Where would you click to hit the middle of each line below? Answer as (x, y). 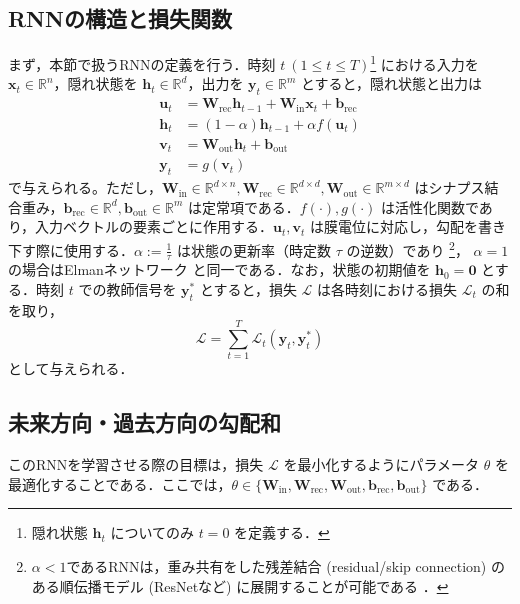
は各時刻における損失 (387, 288)
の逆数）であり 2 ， (407, 248)
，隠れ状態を (95, 83)
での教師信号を (127, 288)
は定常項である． (243, 206)
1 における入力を (424, 62)
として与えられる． (71, 368)
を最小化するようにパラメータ (381, 464)
